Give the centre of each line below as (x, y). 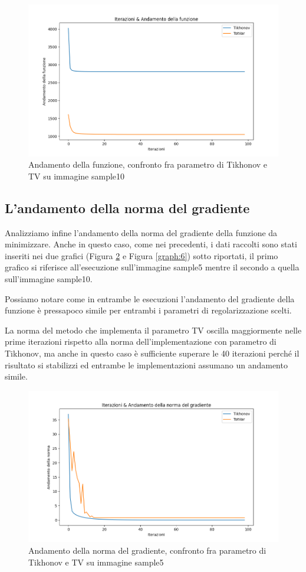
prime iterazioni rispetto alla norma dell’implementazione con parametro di (141, 341)
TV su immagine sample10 (77, 176)
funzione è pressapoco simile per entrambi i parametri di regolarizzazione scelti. (148, 310)
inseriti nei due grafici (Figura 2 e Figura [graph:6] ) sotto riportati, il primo (142, 255)
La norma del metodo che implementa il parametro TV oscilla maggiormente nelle (153, 330)
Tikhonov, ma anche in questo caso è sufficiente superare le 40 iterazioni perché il (152, 353)
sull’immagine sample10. (49, 278)
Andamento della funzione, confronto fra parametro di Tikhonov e (148, 164)
